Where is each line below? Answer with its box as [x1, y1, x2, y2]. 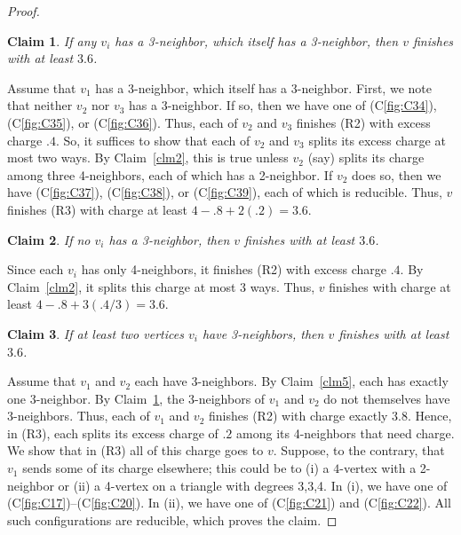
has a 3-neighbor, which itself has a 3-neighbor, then [115, 31, 399, 50]
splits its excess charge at [308, 130, 446, 149]
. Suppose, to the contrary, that [273, 441, 445, 460]
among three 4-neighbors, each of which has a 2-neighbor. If [7, 165, 333, 184]
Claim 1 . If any [7, 31, 97, 50]
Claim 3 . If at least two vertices [7, 324, 184, 342]
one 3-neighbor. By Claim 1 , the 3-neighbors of [7, 389, 266, 407]
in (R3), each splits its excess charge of [7, 423, 219, 442]
